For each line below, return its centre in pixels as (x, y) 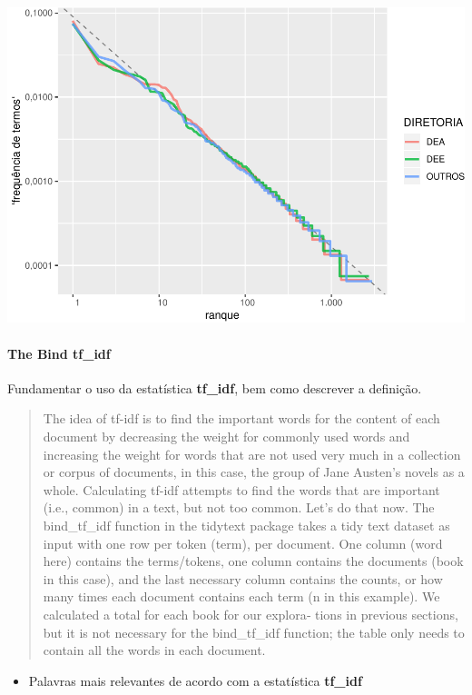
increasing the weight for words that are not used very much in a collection (252, 454)
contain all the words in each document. (154, 650)
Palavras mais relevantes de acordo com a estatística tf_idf (195, 680)
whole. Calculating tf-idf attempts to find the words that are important (241, 489)
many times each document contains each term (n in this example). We (241, 596)
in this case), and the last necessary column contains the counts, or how (243, 578)
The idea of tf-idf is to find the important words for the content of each (241, 418)
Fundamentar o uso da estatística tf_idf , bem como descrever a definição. (215, 387)
